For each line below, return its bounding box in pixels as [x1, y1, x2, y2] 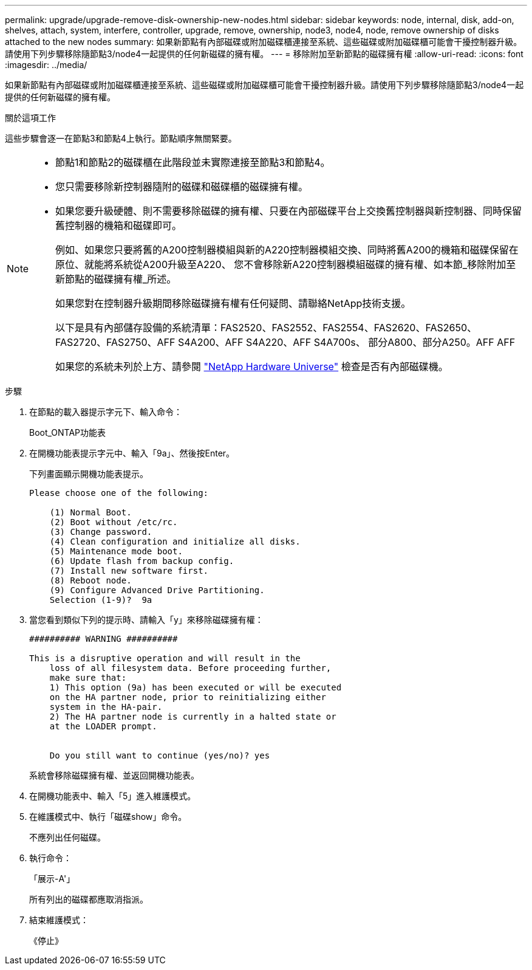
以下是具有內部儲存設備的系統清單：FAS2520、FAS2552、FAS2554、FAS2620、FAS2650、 [55, 322, 477, 334]
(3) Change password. [49, 527, 152, 537]
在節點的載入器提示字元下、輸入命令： [29, 407, 182, 417]
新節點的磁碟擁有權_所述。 [55, 273, 177, 285]
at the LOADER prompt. [49, 721, 157, 731]
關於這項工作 [5, 112, 56, 123]
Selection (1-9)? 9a [49, 595, 152, 605]
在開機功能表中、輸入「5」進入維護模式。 [29, 791, 196, 801]
